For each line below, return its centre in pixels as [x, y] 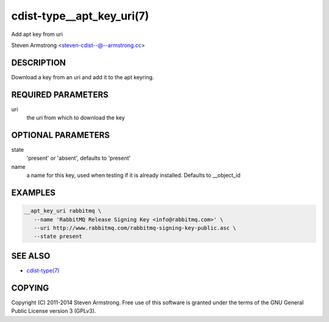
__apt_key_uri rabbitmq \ [63, 211]
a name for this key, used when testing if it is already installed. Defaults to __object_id [133, 175]
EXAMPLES [34, 193]
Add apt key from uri [37, 34]
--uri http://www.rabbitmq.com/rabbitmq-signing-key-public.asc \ [135, 228]
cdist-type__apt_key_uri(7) [80, 16]
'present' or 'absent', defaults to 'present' [79, 158]
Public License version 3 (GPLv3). [54, 311]
